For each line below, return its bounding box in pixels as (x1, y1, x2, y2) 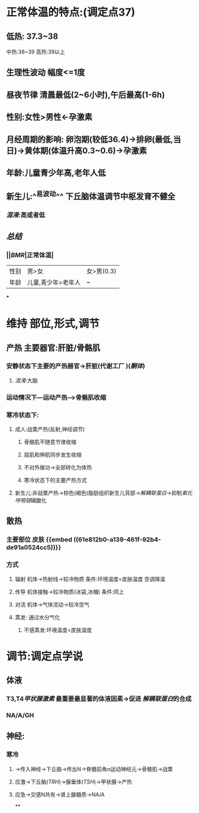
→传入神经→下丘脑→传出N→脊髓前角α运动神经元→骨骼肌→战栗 (14, 765, 173, 772)
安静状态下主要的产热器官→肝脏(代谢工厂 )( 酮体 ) (6, 362, 145, 371)
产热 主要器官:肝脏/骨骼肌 (6, 342, 100, 353)
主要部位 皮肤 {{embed (6, 535, 73, 544)
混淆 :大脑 (14, 377, 38, 384)
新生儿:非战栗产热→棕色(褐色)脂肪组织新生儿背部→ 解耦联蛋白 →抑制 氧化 (14, 489, 193, 496)
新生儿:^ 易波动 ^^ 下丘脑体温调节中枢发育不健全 (6, 189, 176, 201)
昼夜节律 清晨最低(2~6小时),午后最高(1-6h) (6, 89, 166, 100)
